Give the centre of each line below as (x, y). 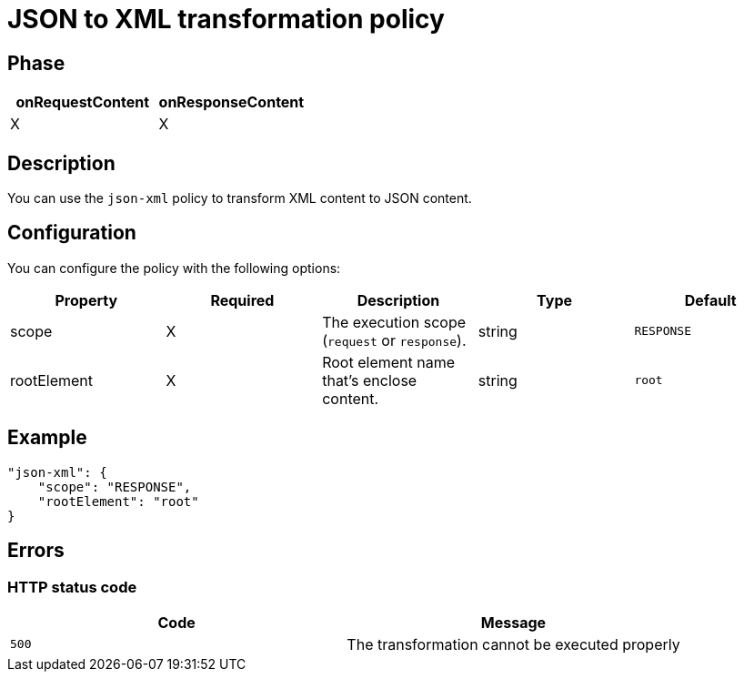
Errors (36, 551)
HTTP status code (72, 587)
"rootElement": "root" (118, 501)
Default (710, 300)
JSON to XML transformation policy (226, 19)
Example (47, 438)
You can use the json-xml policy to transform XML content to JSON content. (240, 198)
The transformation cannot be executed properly (513, 644)
